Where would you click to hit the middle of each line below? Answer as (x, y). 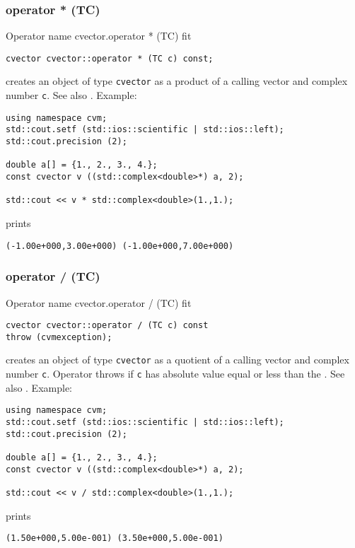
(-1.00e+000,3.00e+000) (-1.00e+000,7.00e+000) (120, 246)
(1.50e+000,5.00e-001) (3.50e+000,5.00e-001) (115, 538)
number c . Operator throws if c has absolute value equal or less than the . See (175, 374)
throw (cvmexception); (59, 337)
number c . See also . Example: (71, 95)
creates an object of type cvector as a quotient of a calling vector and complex (177, 360)
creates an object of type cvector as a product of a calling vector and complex (177, 81)
